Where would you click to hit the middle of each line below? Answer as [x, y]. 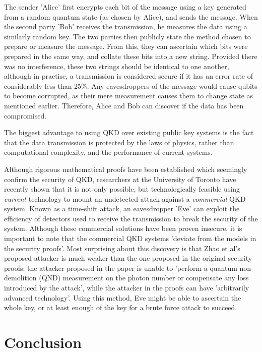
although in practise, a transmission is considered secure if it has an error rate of [129, 76]
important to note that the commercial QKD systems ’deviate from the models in [130, 238]
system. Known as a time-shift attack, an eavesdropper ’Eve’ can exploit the [122, 209]
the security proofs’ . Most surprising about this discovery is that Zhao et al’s [122, 248]
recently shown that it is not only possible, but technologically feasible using [122, 189]
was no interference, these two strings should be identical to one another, [117, 66]
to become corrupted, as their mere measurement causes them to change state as [129, 96]
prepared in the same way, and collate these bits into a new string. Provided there [131, 56]
